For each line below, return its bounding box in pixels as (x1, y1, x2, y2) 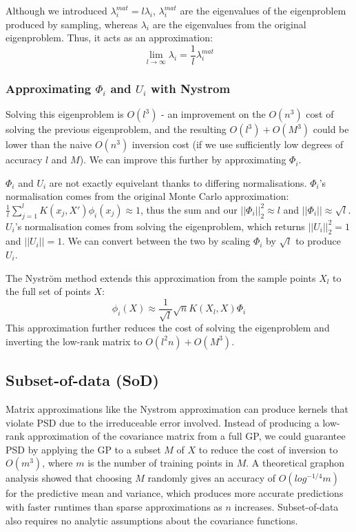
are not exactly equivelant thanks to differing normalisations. (49, 175, 307, 190)
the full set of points (6, 284, 91, 298)
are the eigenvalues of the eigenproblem (180, 3, 346, 17)
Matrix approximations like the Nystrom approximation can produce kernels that (6, 402, 348, 416)
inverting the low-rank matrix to (6, 334, 143, 348)
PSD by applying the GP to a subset (6, 442, 161, 456)
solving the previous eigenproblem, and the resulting (6, 122, 227, 136)
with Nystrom (151, 79, 231, 96)
